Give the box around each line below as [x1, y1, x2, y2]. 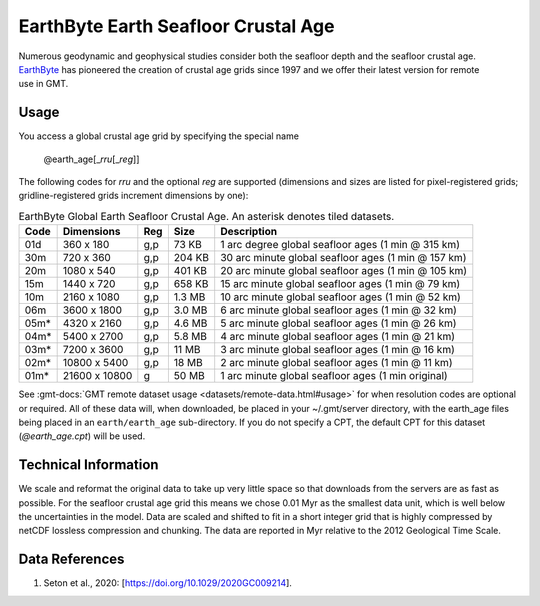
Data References [18, 551, 125, 568]
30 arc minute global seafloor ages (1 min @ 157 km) [220, 251, 467, 265]
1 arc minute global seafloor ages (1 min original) [220, 369, 449, 383]
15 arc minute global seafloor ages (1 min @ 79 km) [220, 277, 461, 291]
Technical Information [18, 456, 159, 474]
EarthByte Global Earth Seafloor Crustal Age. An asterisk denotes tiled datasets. [18, 209, 395, 223]
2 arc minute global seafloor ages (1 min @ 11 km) [220, 356, 453, 370]
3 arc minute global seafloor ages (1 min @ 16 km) [220, 343, 455, 357]
